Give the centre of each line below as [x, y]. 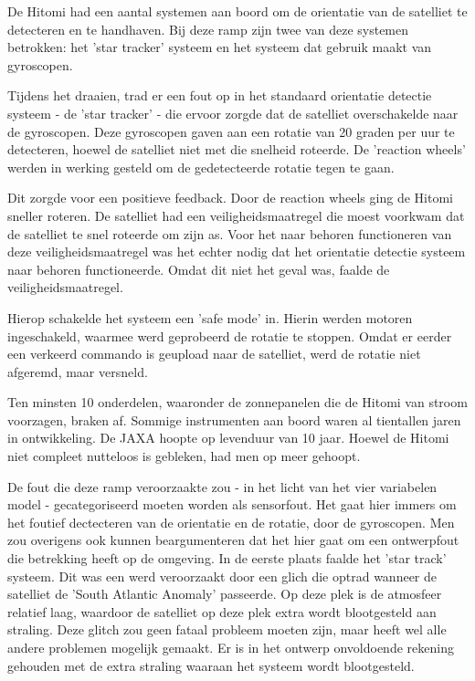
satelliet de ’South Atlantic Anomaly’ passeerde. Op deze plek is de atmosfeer [225, 594]
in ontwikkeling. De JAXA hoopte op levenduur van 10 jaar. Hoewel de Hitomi [228, 438]
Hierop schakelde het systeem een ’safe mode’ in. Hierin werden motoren [210, 317]
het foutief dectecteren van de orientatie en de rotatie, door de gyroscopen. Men [231, 522]
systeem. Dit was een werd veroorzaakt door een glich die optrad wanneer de [222, 576]
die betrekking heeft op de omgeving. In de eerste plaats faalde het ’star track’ [227, 558]
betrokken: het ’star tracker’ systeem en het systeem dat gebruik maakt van [220, 47]
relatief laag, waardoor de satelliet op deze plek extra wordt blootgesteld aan [222, 611]
